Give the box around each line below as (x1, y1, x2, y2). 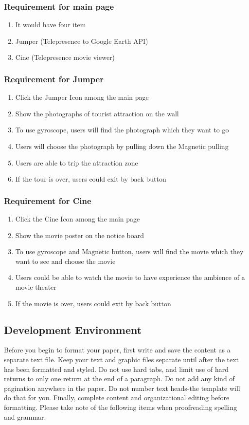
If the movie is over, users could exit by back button (15, 298, 171, 308)
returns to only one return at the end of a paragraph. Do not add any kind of (4, 373, 235, 384)
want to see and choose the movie (15, 256, 116, 266)
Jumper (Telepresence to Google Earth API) (15, 36, 148, 46)
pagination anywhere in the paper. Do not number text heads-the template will (4, 383, 240, 393)
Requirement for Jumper (4, 73, 104, 85)
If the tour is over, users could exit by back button (15, 174, 166, 184)
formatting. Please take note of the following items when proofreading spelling (4, 402, 237, 412)
